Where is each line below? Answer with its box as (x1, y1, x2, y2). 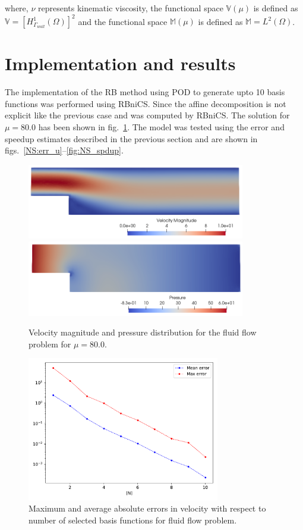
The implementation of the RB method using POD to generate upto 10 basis (5, 86, 285, 98)
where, (5, 2, 29, 14)
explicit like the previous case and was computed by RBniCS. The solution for (5, 109, 290, 121)
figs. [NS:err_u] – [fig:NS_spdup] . (5, 144, 124, 156)
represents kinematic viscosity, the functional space (37, 2, 223, 14)
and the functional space (78, 15, 168, 27)
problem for (29, 337, 71, 350)
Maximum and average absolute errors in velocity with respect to (29, 502, 266, 515)
